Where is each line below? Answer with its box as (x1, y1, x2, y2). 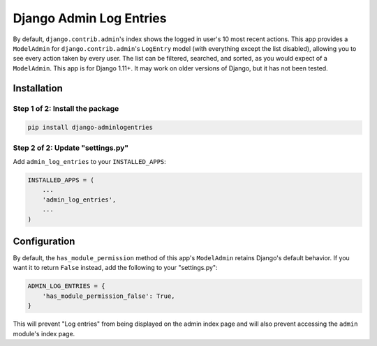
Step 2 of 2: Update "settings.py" (13, 143, 129, 153)
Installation (13, 82, 63, 94)
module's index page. (13, 329, 75, 338)
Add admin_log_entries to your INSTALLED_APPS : (13, 158, 167, 166)
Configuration (13, 235, 75, 247)
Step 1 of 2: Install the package (13, 103, 119, 113)
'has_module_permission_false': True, (42, 292, 175, 300)
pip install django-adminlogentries (27, 123, 154, 132)
